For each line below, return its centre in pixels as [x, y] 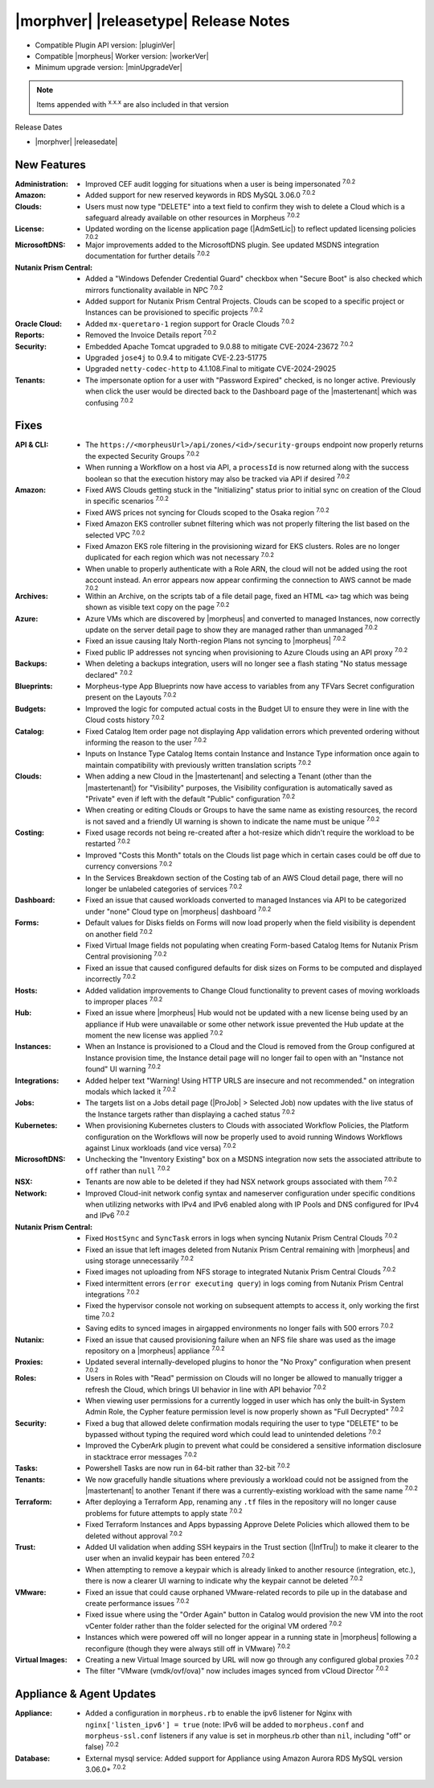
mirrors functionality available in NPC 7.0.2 [154, 289]
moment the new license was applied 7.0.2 [154, 1034]
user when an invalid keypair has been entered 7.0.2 [170, 1558]
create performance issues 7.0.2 [137, 1602]
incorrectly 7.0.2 [111, 978]
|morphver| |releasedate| [76, 142]
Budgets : [31, 708]
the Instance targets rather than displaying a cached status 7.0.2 [190, 1113]
